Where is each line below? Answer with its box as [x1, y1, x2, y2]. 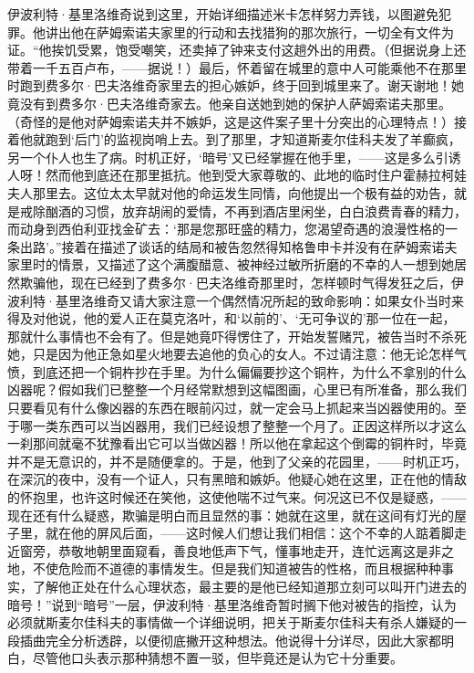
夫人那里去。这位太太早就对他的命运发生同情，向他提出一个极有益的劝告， [7, 183, 454, 202]
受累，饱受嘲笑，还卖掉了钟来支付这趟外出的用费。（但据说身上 [77, 40, 454, 59]
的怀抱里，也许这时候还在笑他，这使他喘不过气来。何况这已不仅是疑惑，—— [7, 488, 467, 507]
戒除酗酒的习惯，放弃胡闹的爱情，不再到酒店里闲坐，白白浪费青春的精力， [19, 201, 467, 220]
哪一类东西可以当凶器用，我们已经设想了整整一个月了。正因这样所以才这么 [19, 415, 467, 435]
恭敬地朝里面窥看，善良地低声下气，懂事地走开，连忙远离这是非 [57, 541, 441, 560]
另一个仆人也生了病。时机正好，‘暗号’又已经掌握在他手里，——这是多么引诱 [7, 147, 461, 166]
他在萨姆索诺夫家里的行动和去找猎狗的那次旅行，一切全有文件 [70, 22, 441, 41]
